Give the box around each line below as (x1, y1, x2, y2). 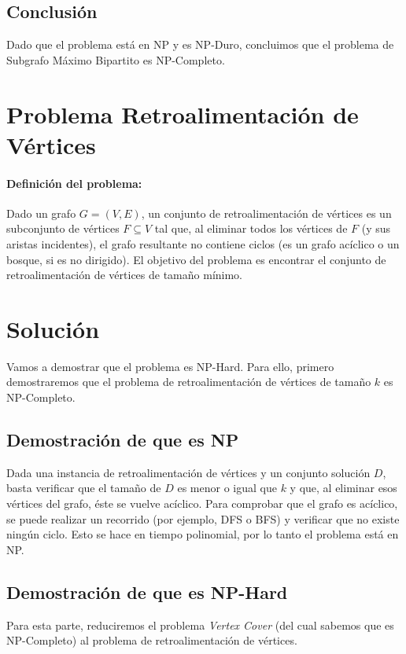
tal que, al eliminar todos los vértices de (154, 220, 348, 237)
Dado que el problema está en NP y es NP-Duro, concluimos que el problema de (6, 36, 394, 53)
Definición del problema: (6, 175, 142, 191)
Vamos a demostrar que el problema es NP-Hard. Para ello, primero (6, 358, 334, 374)
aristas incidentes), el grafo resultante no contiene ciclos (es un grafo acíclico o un (6, 235, 400, 252)
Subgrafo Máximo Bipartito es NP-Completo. (6, 51, 225, 68)
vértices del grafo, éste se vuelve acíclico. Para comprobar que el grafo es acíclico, (6, 495, 398, 512)
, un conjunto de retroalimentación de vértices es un (141, 204, 392, 221)
